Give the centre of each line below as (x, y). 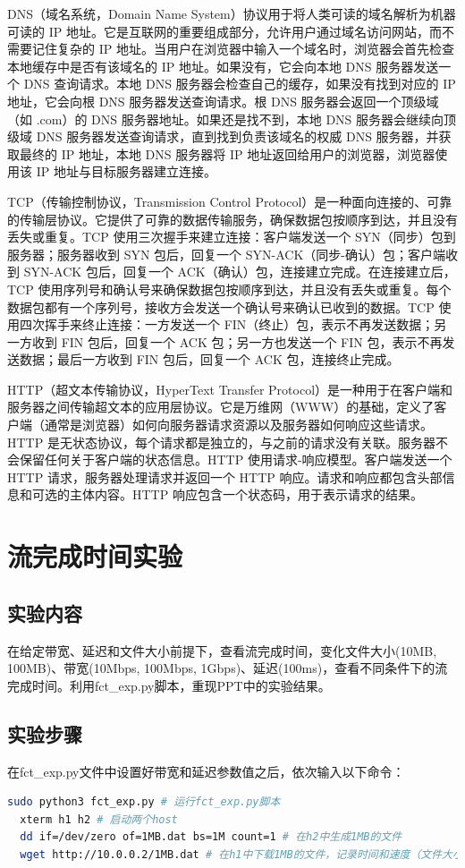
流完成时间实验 (95, 556)
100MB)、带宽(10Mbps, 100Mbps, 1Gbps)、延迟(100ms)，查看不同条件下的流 (228, 668)
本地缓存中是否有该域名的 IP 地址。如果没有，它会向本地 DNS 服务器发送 (223, 66)
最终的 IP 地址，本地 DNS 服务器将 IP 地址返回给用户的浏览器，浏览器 (227, 153)
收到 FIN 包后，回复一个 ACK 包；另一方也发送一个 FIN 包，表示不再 (237, 341)
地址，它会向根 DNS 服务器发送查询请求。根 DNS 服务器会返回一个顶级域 (223, 101)
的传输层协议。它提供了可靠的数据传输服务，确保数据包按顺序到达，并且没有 (232, 219)
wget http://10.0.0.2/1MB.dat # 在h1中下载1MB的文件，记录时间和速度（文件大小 (241, 854)
